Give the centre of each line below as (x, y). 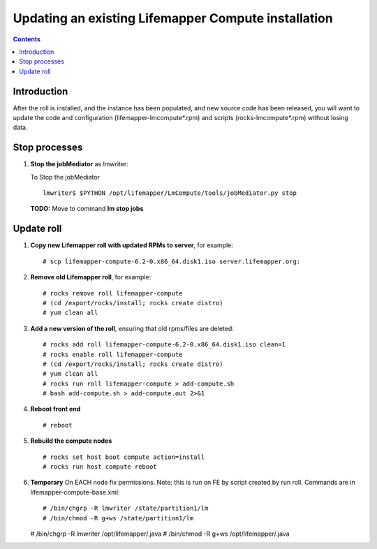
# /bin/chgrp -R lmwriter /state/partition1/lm (126, 508)
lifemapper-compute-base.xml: (75, 492)
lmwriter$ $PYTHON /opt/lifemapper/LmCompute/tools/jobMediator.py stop (170, 193)
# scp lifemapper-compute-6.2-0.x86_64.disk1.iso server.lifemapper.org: (172, 261)
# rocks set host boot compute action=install (124, 457)
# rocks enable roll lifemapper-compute (113, 354)
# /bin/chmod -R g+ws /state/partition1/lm (118, 518)
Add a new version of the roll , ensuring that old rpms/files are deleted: (132, 328)
